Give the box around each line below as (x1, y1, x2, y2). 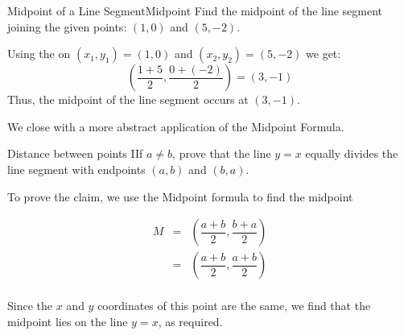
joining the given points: (7, 18, 127, 35)
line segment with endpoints (7, 160, 146, 177)
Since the (7, 297, 52, 314)
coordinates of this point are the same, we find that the (97, 297, 371, 314)
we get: (306, 45, 341, 62)
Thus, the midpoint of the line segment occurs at (7, 91, 249, 108)
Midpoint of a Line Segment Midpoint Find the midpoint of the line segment (7, 2, 383, 19)
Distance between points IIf (7, 145, 143, 162)
